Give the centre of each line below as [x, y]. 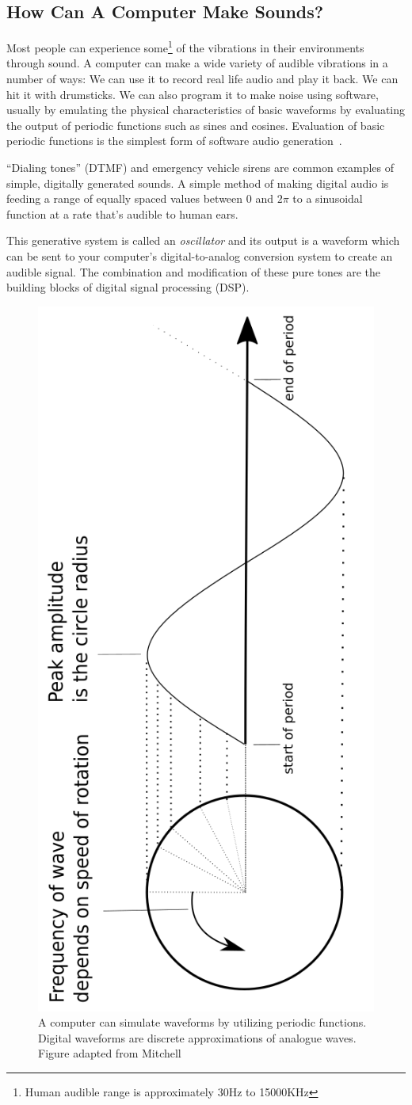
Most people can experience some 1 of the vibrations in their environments [185, 46]
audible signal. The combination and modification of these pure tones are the [194, 271]
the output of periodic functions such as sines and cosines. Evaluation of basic [196, 125]
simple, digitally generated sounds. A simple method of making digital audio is [198, 183]
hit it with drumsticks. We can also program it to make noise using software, [193, 94]
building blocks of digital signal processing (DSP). [128, 287]
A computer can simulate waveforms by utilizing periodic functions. [202, 1022]
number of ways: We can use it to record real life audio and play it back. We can [202, 79]
